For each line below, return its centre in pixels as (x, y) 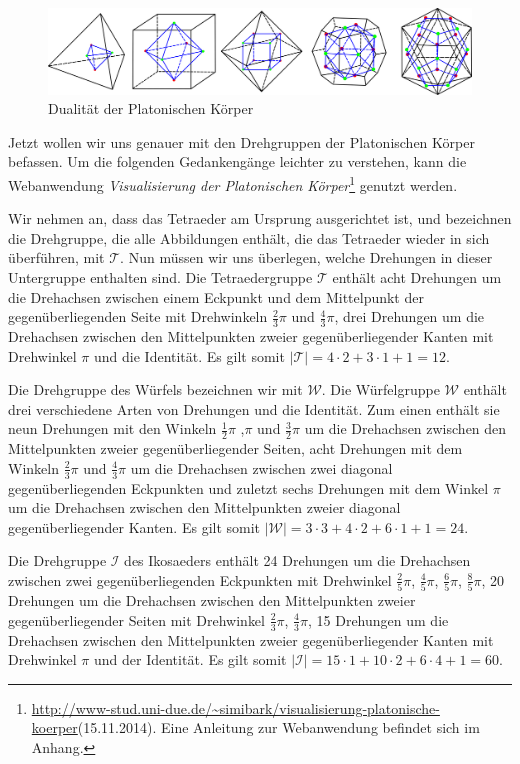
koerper (54, 727)
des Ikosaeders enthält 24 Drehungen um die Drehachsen (297, 560)
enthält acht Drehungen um (417, 276)
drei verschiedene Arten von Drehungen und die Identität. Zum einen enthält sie (254, 408)
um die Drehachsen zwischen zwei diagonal (261, 467)
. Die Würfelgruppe (380, 389)
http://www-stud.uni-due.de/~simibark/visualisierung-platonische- (235, 707)
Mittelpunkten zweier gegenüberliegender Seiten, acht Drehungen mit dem (235, 448)
